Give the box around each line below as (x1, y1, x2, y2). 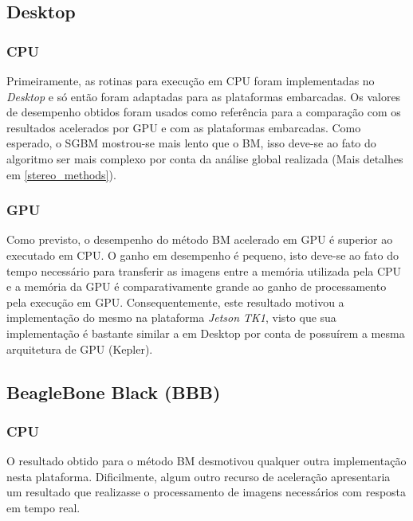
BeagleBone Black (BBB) (6, 379, 221, 404)
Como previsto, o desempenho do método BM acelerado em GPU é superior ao (6, 231, 393, 248)
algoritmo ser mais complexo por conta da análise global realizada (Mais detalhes (6, 150, 403, 166)
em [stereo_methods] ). (6, 166, 116, 182)
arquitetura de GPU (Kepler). (6, 340, 153, 357)
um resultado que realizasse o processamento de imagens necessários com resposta (6, 484, 407, 500)
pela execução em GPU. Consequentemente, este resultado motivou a (6, 293, 344, 310)
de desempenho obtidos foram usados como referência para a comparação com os (6, 104, 401, 120)
